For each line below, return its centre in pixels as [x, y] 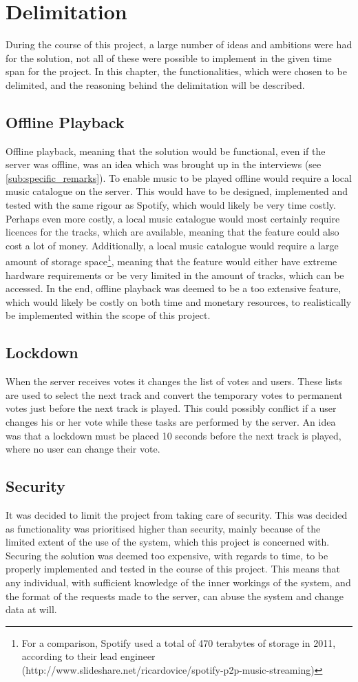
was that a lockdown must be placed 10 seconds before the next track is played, [173, 435]
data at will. [31, 609]
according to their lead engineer [88, 656]
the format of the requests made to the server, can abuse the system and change [175, 596]
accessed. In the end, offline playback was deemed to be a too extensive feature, [173, 288]
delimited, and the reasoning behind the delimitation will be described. [155, 84]
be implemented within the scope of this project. [108, 315]
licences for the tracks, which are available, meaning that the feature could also [172, 232]
